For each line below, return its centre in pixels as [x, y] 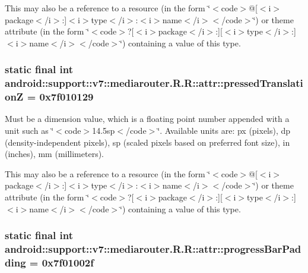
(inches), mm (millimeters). [55, 154]
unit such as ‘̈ [29, 131]
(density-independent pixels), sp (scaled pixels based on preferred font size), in [147, 142]
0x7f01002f [68, 262]
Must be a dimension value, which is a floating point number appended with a [147, 119]
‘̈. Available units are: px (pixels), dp [224, 131]
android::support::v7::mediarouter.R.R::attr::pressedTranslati [154, 83]
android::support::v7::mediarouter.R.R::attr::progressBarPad [153, 249]
